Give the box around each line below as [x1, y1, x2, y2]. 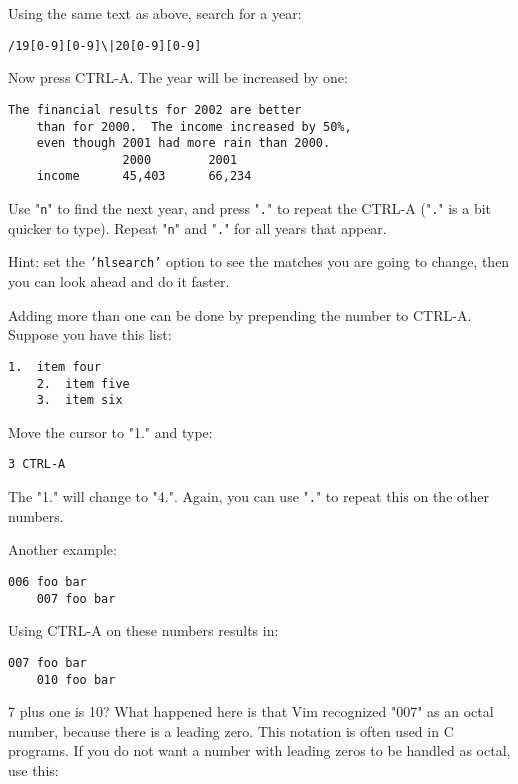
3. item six [36, 393, 123, 408]
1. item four [8, 359, 102, 374]
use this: [8, 759, 59, 780]
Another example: [8, 539, 117, 560]
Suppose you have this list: [8, 324, 172, 345]
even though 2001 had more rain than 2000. [36, 136, 331, 151]
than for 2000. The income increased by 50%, [36, 119, 352, 134]
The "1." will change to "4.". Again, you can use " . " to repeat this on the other [8, 486, 489, 507]
